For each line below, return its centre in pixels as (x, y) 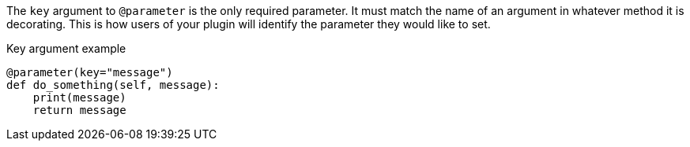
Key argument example (66, 48)
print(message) (79, 97)
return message (79, 110)
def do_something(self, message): (113, 85)
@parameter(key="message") (90, 72)
